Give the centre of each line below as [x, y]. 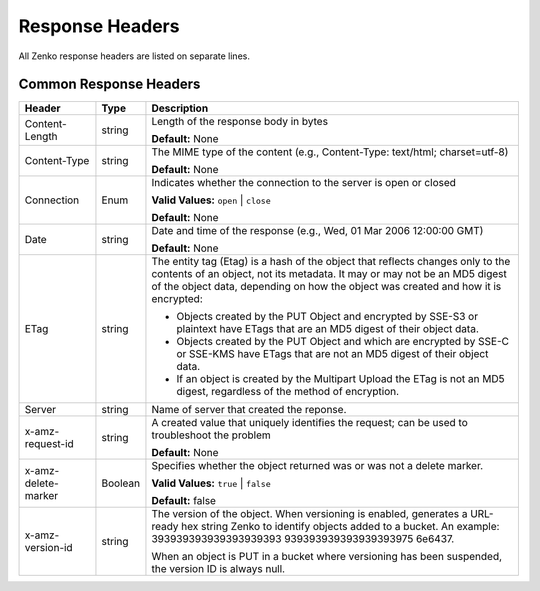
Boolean [120, 483]
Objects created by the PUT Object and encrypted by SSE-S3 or [327, 317]
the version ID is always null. [218, 569]
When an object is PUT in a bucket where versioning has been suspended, [327, 557]
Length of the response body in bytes [240, 122]
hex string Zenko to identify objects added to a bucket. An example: [340, 527]
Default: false [184, 501]
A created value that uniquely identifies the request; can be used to [310, 423]
